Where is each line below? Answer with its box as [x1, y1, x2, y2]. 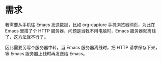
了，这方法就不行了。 [5, 34, 48, 40]
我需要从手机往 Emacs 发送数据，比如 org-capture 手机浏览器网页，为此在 [5, 22, 156, 28]
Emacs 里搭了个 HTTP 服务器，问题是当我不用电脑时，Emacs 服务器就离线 [5, 28, 156, 33]
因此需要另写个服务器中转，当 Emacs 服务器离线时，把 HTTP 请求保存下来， [5, 44, 160, 50]
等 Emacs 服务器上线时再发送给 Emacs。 [5, 50, 87, 57]
